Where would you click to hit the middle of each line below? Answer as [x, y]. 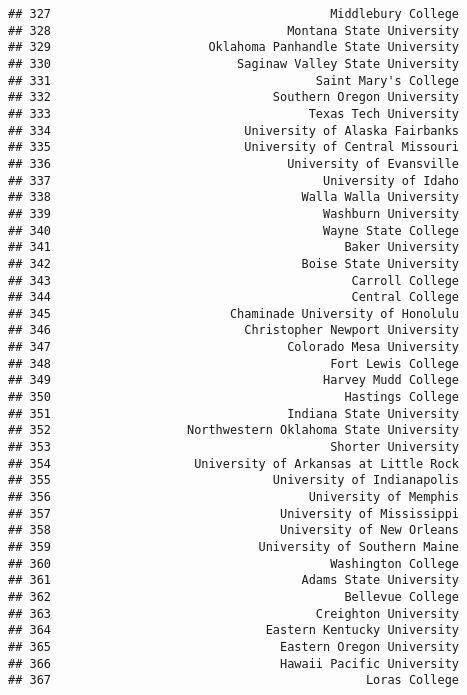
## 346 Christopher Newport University [234, 330]
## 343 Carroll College [234, 280]
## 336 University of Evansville [234, 163]
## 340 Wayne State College [234, 230]
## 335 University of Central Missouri [234, 147]
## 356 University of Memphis [234, 497]
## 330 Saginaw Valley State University [234, 63]
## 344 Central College [234, 297]
